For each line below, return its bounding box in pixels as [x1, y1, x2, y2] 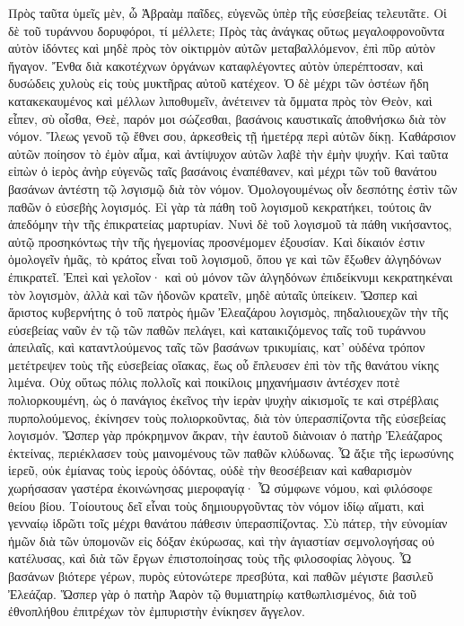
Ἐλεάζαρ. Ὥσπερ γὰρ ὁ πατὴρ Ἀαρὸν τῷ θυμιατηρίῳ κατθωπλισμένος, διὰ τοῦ [8, 584, 416, 603]
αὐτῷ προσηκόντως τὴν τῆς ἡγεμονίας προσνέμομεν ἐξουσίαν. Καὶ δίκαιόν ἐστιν [8, 232, 425, 251]
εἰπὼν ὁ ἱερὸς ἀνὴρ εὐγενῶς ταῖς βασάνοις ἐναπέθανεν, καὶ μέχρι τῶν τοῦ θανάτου [8, 162, 437, 181]
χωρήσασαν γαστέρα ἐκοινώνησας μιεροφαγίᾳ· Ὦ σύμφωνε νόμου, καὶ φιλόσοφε [8, 479, 433, 498]
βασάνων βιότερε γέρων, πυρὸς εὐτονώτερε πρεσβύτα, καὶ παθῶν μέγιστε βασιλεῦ [8, 567, 433, 585]
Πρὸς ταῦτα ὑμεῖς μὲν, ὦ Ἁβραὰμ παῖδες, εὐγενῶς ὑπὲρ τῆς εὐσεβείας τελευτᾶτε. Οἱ [8, 4, 447, 22]
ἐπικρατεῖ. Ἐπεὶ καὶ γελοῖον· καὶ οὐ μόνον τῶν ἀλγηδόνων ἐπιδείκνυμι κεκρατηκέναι [8, 267, 453, 286]
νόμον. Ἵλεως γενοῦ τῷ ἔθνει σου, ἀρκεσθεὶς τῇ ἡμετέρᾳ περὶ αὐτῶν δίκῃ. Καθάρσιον [8, 127, 456, 145]
